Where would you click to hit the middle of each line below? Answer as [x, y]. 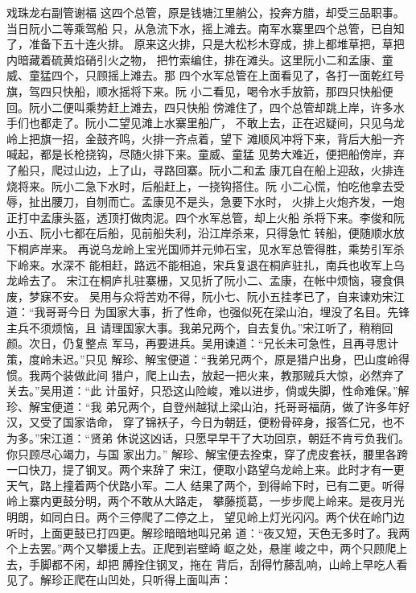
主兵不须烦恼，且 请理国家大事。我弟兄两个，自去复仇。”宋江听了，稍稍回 [200, 327]
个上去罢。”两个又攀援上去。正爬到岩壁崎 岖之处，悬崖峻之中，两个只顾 [196, 548]
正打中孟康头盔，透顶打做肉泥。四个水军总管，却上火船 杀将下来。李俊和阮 [206, 217]
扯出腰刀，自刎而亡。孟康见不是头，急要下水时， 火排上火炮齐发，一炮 [216, 202]
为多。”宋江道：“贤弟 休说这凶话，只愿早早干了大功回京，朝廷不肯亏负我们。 [208, 438]
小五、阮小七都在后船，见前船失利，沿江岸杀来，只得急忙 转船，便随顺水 [200, 233]
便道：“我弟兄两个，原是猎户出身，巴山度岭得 [288, 359]
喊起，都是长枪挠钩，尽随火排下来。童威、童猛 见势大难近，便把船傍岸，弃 [206, 154]
